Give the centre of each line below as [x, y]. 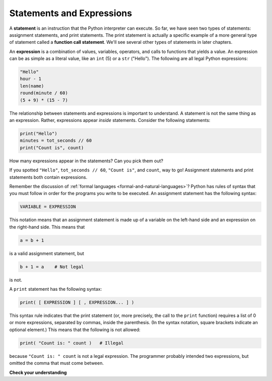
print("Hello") [39, 134]
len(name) [32, 86]
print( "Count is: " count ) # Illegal [72, 343]
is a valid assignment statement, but [47, 253]
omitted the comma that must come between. [57, 363]
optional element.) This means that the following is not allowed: [75, 330]
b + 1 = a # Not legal [52, 267]
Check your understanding [38, 372]
